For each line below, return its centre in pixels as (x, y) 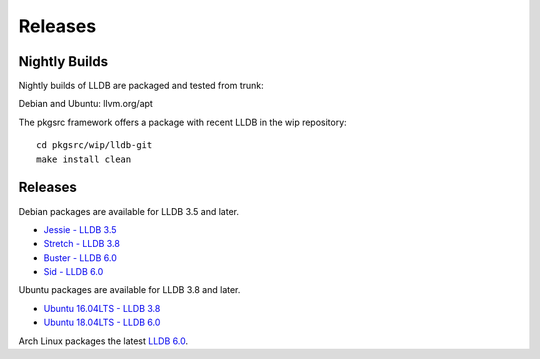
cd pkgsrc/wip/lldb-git (94, 145)
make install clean (84, 159)
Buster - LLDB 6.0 (80, 257)
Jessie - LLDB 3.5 (80, 229)
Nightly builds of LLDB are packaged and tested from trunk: (141, 86)
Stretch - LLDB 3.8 (81, 244)
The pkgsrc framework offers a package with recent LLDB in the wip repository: (182, 122)
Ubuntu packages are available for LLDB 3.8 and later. (129, 290)
